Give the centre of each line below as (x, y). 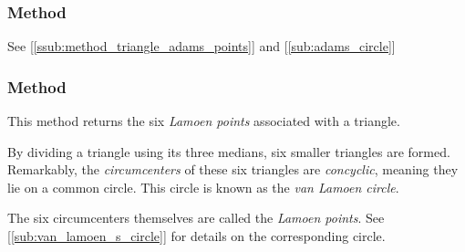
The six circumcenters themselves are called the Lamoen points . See (196, 218)
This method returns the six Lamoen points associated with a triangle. (204, 121)
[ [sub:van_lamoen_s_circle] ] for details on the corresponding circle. (196, 236)
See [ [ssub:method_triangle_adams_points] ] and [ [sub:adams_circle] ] (201, 46)
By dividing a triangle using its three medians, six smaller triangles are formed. (229, 151)
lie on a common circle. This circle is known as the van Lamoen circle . (203, 187)
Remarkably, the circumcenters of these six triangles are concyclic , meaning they (233, 169)
